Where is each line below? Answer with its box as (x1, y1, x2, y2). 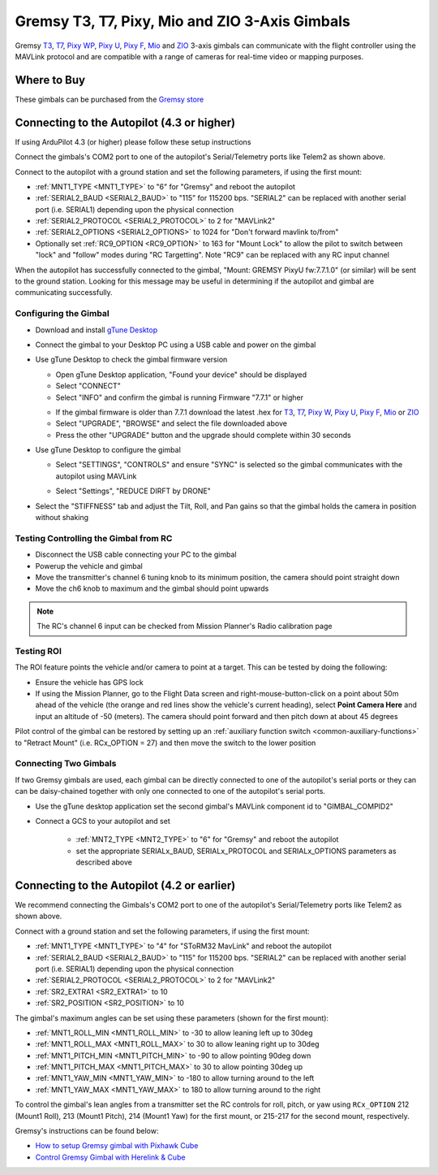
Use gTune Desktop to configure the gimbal (35, 445, 182, 455)
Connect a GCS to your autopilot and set (35, 816, 170, 826)
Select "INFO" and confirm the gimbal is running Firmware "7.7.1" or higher (55, 392, 304, 402)
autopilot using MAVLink (55, 471, 137, 481)
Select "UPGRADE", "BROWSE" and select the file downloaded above (55, 418, 288, 428)
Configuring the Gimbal (15, 308, 109, 319)
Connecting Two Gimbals (15, 758, 117, 770)
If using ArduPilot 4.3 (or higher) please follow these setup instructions (15, 137, 251, 146)
